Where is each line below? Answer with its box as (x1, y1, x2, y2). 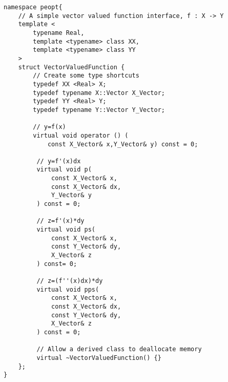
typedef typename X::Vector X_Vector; (33, 89, 165, 97)
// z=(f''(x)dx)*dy (36, 277, 103, 284)
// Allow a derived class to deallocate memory (36, 346, 202, 353)
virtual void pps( (36, 285, 99, 293)
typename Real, (33, 29, 85, 36)
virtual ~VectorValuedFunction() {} (36, 354, 161, 361)
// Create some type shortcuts (33, 72, 139, 80)
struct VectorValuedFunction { (18, 63, 125, 71)
